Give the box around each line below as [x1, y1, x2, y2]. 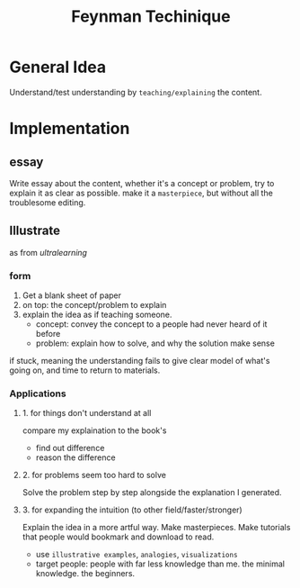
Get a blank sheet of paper [22, 290, 122, 301]
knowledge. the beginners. [35, 568, 136, 579]
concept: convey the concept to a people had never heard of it [35, 319, 268, 330]
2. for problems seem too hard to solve [22, 470, 166, 481]
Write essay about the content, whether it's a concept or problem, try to [9, 177, 275, 188]
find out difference [35, 443, 105, 454]
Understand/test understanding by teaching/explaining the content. [9, 86, 262, 97]
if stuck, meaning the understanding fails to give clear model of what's [9, 356, 270, 366]
